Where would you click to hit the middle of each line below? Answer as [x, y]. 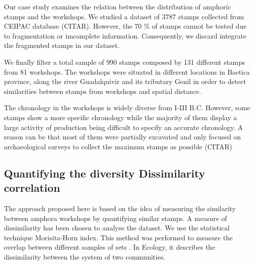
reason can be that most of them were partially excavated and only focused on [123, 137]
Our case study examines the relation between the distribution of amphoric [118, 6]
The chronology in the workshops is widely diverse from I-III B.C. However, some [127, 108]
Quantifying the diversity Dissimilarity [105, 173]
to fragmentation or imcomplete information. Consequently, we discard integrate [125, 35]
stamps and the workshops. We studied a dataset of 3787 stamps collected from [124, 16]
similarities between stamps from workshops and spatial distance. [103, 91]
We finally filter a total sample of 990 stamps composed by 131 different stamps [125, 62]
